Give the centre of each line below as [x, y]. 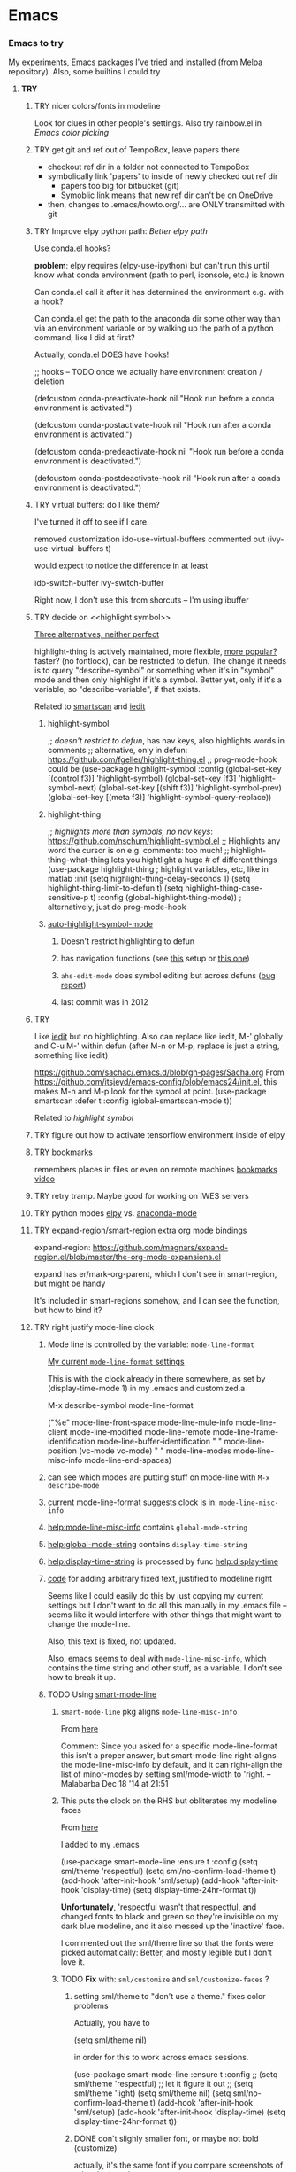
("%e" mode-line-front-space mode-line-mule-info [140, 1422]
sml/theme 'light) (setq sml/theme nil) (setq [152, 2093]
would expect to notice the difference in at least [121, 566]
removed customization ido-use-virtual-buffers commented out [150, 539]
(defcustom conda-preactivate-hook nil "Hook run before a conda [154, 399]
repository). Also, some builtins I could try [84, 72]
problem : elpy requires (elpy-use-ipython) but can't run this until [152, 266]
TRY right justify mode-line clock [94, 1327]
